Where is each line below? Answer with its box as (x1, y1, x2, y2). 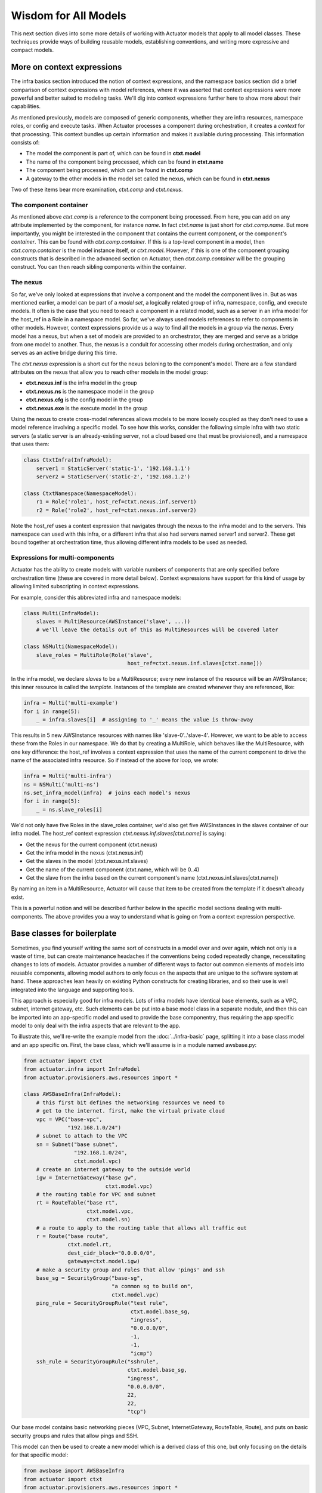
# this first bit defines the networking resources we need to (36, 1099, 225, 1106)
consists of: (11, 139, 40, 146)
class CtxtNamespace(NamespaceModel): (23, 490, 137, 497)
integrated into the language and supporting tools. (11, 986, 134, 993)
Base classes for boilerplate (11, 929, 117, 939)
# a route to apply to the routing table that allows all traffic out (36, 1224, 247, 1231)
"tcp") (127, 1408, 147, 1415)
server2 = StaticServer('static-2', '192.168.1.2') (36, 473, 191, 480)
